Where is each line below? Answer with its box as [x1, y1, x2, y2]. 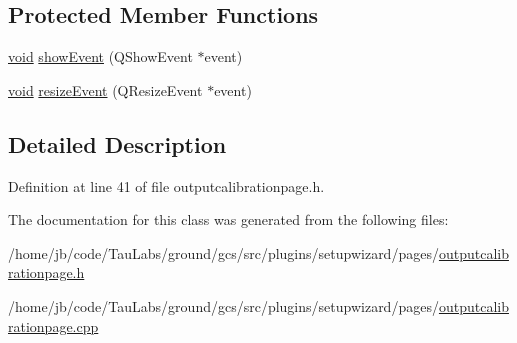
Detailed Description [8, 128, 227, 159]
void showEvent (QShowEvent [8, 46, 193, 67]
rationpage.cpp [8, 315, 99, 336]
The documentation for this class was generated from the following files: [8, 209, 449, 230]
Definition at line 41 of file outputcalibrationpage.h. [8, 175, 325, 196]
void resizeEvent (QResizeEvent [8, 79, 203, 100]
